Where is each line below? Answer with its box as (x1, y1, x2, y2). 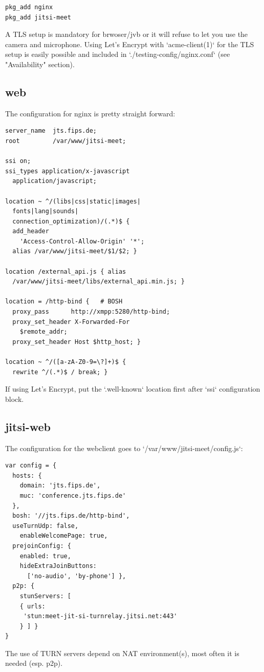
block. (5, 393, 24, 404)
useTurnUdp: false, (12, 522, 79, 530)
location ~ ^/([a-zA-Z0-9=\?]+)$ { (5, 358, 126, 366)
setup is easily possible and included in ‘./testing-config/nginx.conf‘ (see (5, 49, 230, 59)
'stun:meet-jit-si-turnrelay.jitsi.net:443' (23, 613, 178, 620)
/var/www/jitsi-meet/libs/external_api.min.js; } (12, 278, 185, 286)
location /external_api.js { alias (5, 268, 126, 275)
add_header (12, 228, 49, 235)
